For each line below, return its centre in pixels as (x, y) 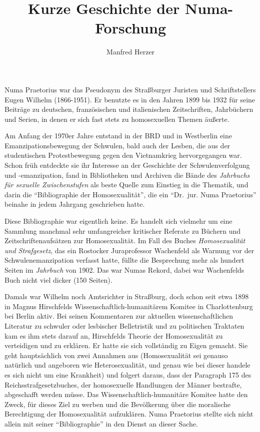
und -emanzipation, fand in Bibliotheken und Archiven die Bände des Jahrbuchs (127, 175)
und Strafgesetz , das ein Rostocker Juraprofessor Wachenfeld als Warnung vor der (129, 250)
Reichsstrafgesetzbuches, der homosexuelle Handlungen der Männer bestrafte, (123, 384)
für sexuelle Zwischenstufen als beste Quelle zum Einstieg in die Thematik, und (126, 185)
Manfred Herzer (130, 52)
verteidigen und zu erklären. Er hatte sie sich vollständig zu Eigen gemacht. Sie (126, 345)
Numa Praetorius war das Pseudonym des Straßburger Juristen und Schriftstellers (130, 89)
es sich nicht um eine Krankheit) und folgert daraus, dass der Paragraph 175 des (128, 374)
